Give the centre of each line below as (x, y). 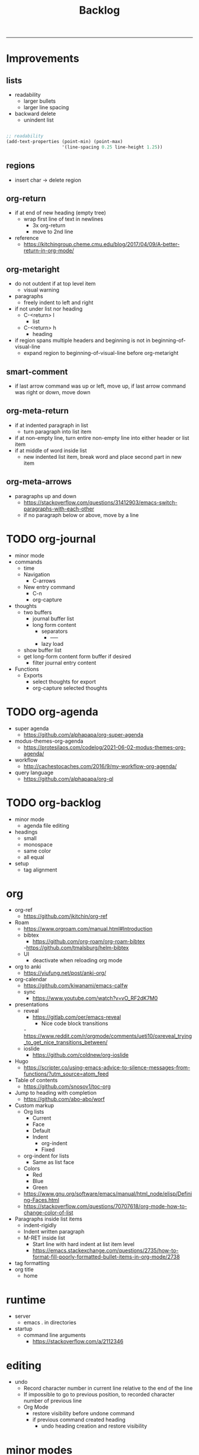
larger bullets (40, 101)
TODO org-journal (51, 539)
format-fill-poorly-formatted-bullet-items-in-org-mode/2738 (106, 1257)
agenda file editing (46, 825)
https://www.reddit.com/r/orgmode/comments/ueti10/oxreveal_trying (108, 1036)
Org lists (34, 1112)
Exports (33, 675)
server (23, 1316)
